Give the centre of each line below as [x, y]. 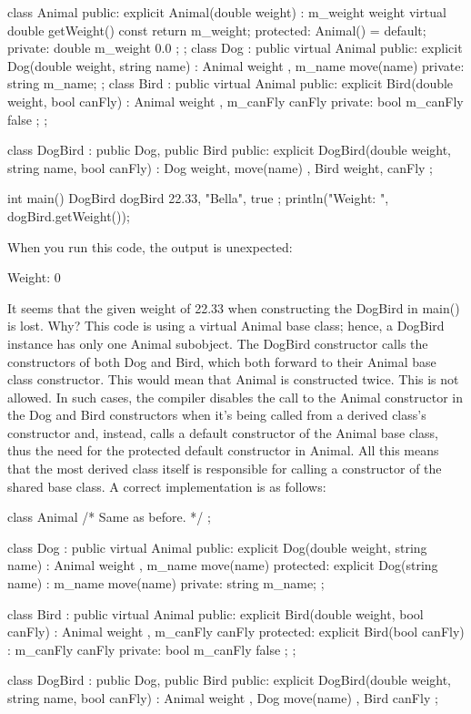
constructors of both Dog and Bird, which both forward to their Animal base [222, 361]
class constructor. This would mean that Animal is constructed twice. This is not [233, 379]
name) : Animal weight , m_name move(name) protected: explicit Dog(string [223, 565]
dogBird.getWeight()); [69, 215]
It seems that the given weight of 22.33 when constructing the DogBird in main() [234, 307]
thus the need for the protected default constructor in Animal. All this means [223, 450]
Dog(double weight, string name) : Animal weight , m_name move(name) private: [236, 65]
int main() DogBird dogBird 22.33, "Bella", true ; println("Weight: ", [198, 198]
